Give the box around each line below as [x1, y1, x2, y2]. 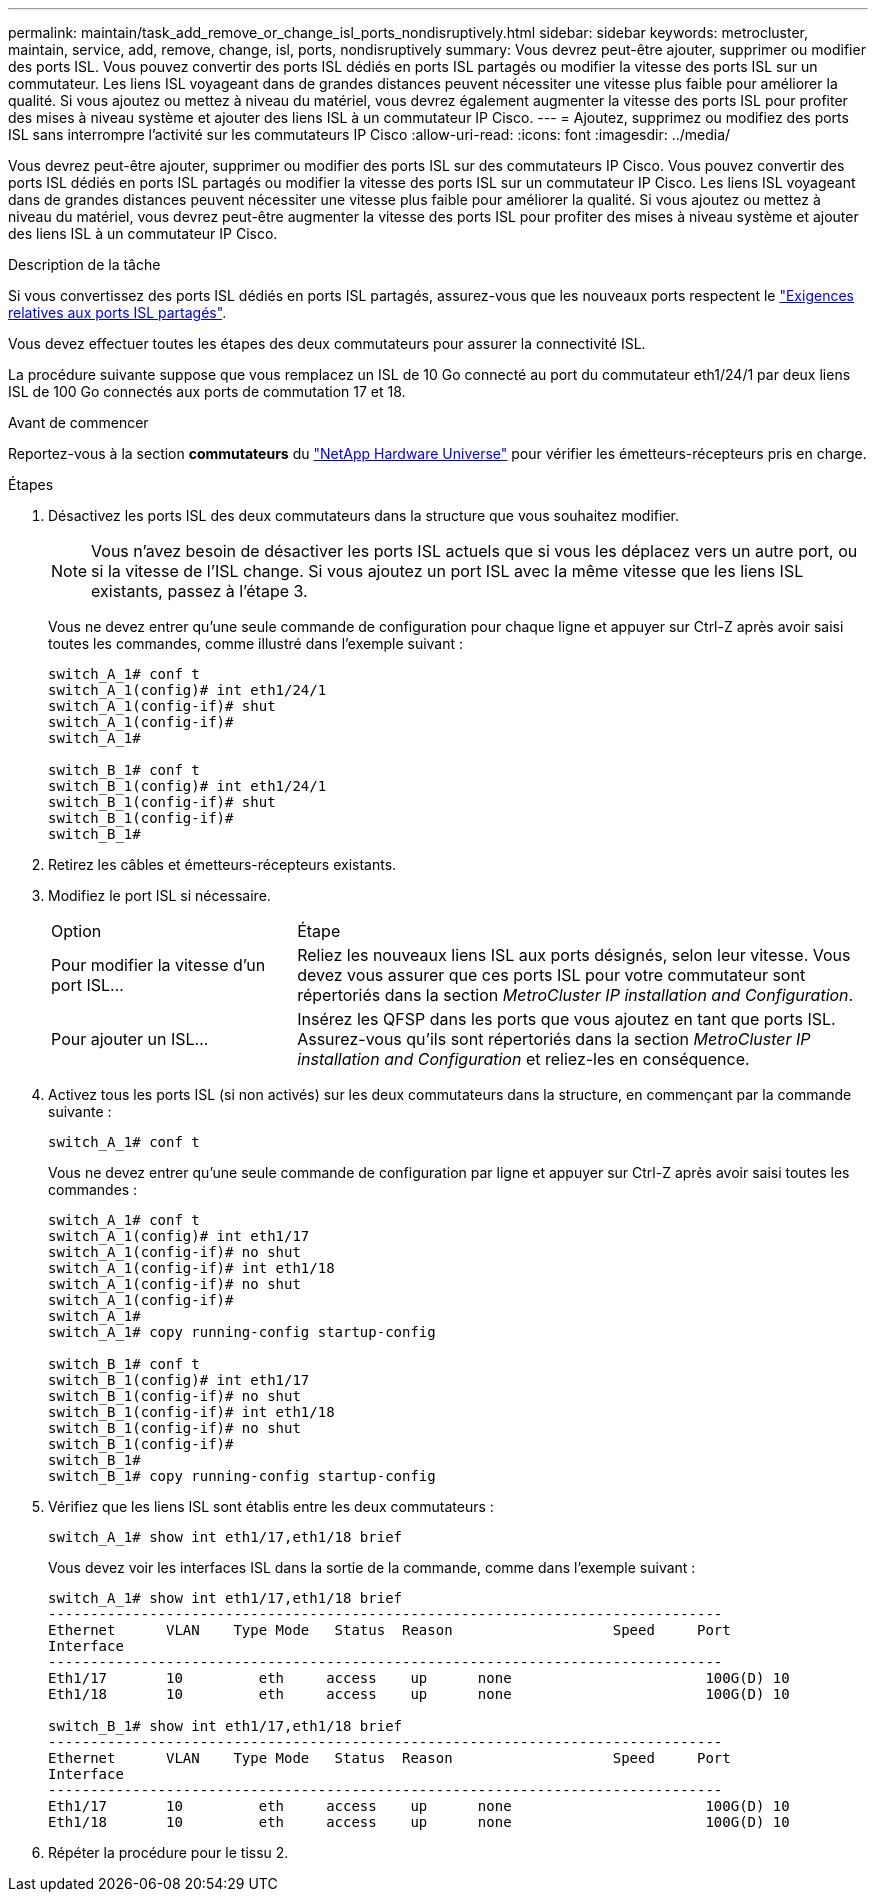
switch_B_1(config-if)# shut [48, 794, 276, 810]
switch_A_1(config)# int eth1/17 [48, 1228, 310, 1244]
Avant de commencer [8, 414, 149, 431]
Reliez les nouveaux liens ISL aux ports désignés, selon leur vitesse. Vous [297, 945, 851, 965]
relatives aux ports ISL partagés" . [8, 304, 227, 321]
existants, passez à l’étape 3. [91, 581, 308, 601]
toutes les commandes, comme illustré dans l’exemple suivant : [48, 635, 464, 652]
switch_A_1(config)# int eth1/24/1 [48, 682, 327, 698]
